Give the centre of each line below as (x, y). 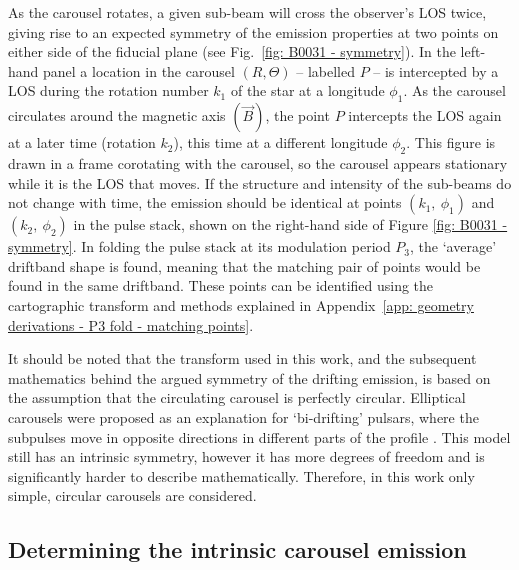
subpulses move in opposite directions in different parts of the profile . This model (259, 436)
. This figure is (451, 142)
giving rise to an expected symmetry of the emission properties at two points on (253, 31)
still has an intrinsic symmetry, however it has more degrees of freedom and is (246, 456)
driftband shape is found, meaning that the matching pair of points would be (244, 265)
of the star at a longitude (307, 90)
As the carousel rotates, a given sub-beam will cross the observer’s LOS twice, (247, 12)
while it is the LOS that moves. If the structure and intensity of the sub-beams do (260, 182)
